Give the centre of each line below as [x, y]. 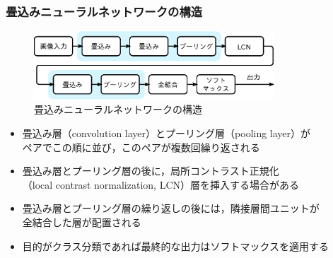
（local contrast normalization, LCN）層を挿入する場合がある [160, 184]
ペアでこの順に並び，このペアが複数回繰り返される [141, 147]
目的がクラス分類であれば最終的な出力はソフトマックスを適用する [175, 246]
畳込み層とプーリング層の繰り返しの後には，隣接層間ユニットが [171, 208]
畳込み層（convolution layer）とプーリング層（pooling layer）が [166, 133]
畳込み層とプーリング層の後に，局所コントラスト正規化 [151, 171]
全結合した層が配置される [82, 222]
